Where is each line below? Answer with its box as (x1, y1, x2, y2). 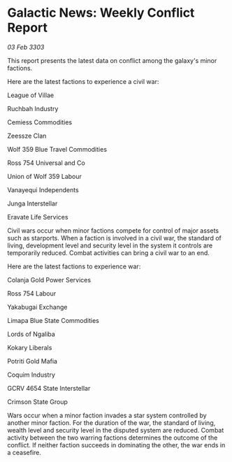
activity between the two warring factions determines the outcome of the (7, 433, 218, 442)
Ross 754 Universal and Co (7, 159, 85, 167)
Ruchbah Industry (7, 104, 59, 113)
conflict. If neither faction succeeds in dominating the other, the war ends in (7, 440, 226, 449)
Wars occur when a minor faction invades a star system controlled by (7, 411, 208, 419)
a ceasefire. (7, 448, 42, 456)
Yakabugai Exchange (7, 303, 68, 311)
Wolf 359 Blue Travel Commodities (7, 145, 107, 153)
